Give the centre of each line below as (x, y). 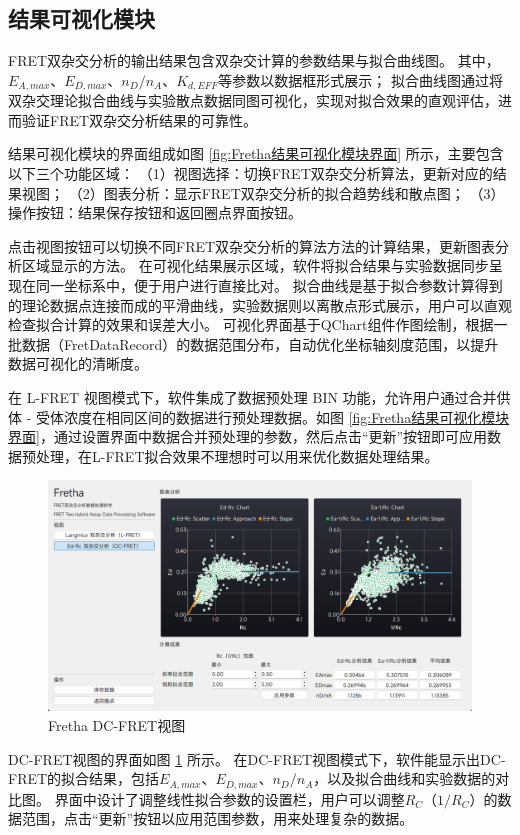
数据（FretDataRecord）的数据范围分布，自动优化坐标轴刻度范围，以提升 (260, 343)
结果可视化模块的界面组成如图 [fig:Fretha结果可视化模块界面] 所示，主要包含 (256, 153)
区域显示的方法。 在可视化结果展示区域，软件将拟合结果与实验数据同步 (255, 265)
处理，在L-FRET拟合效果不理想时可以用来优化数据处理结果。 (237, 455)
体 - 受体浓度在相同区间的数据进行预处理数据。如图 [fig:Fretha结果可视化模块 (259, 416)
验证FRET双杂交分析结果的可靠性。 (139, 119)
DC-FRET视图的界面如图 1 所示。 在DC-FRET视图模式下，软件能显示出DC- (257, 758)
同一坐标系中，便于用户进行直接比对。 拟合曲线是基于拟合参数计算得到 (269, 285)
